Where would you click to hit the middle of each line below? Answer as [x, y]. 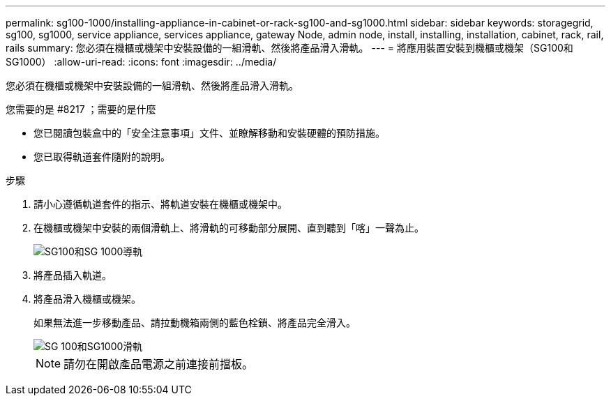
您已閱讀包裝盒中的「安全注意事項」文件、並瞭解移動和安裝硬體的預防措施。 [209, 133]
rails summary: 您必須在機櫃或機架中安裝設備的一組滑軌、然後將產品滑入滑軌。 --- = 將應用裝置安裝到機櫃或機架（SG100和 [289, 48]
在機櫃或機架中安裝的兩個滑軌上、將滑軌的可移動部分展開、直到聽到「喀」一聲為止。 [229, 228]
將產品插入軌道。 [73, 275]
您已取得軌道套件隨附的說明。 [102, 157]
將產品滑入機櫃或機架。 [87, 299]
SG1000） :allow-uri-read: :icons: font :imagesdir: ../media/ [141, 62]
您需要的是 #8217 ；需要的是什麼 [81, 109]
